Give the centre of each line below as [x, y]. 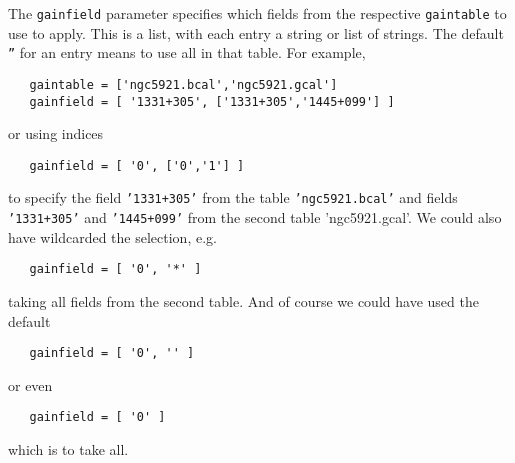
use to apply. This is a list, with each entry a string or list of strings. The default [256, 32]
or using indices [56, 133]
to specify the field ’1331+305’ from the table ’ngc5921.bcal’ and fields [233, 197]
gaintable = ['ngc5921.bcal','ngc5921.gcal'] [183, 84]
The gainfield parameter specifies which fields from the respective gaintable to [257, 13]
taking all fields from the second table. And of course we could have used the [243, 301]
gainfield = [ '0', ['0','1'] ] [137, 165]
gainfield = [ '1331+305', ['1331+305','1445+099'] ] [212, 101]
